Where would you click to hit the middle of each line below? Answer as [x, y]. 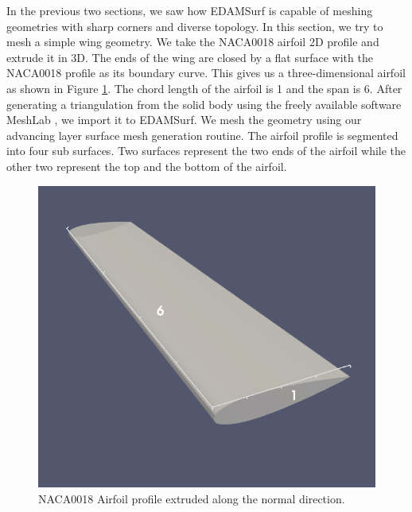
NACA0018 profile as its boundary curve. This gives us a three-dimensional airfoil [206, 73]
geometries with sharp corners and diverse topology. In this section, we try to [195, 26]
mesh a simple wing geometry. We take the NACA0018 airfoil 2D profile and [193, 42]
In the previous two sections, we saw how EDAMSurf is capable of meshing [190, 10]
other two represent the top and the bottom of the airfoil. [147, 166]
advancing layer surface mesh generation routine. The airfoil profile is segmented [202, 135]
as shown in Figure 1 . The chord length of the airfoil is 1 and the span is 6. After [204, 88]
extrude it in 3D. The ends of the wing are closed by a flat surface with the [190, 57]
